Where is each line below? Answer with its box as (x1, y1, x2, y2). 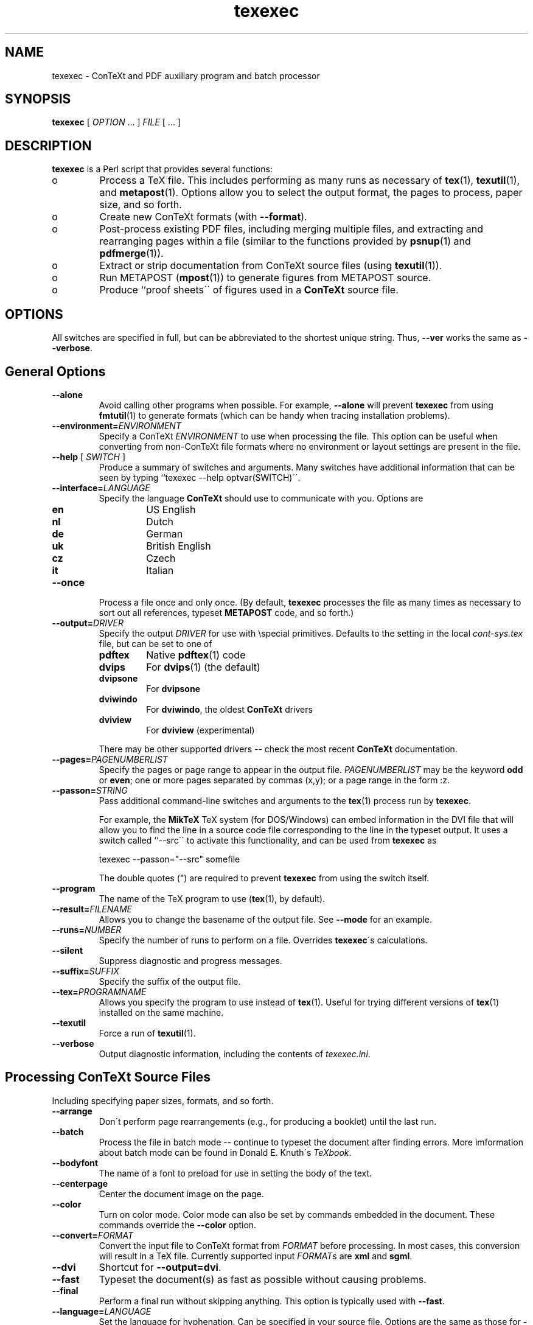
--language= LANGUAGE (52, 1306, 152, 1316)
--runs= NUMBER (52, 924, 122, 935)
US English (146, 503, 196, 516)
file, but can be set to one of (99, 638, 212, 649)
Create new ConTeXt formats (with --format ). (99, 211, 307, 223)
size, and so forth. (99, 198, 182, 211)
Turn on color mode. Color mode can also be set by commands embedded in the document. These (99, 1209, 495, 1220)
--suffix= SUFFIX (52, 965, 119, 976)
